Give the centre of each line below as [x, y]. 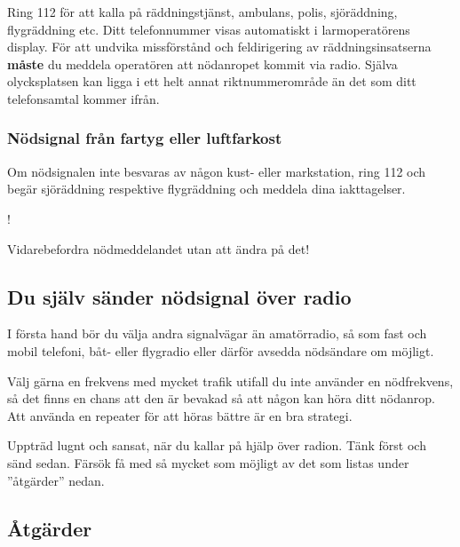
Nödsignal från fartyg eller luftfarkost [145, 138]
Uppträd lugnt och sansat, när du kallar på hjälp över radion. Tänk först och [217, 445]
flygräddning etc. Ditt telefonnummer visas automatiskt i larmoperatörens [209, 29]
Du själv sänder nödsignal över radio [179, 296]
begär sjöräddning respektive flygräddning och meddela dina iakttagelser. [206, 189]
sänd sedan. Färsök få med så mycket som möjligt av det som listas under [208, 462]
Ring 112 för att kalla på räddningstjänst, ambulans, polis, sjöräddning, [202, 12]
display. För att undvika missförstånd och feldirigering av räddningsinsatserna [219, 47]
